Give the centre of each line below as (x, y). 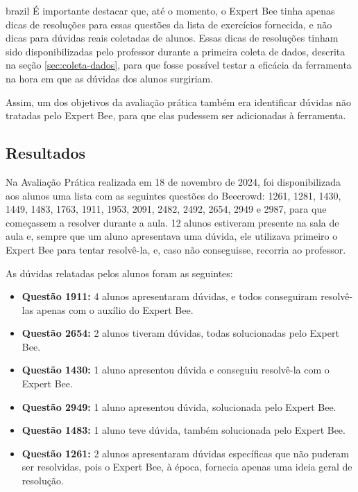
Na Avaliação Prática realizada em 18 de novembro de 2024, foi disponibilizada (173, 181)
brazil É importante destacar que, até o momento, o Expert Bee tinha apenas (170, 10)
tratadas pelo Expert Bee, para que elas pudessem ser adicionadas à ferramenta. (176, 115)
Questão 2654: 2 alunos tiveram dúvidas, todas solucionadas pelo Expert (180, 333)
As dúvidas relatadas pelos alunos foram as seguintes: (119, 273)
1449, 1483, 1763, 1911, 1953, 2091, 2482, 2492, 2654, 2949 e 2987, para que (166, 209)
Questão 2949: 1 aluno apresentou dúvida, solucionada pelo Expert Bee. (179, 406)
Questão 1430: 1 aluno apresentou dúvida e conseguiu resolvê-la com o (176, 370)
